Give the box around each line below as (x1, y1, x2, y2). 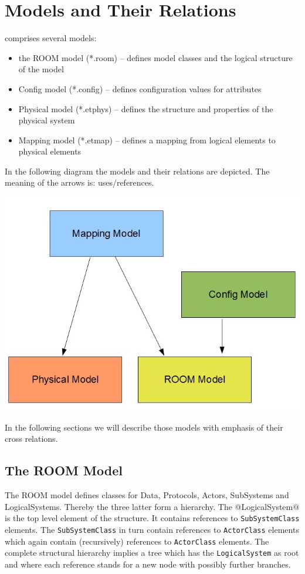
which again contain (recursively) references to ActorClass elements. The (5, 535, 269, 547)
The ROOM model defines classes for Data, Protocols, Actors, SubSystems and (5, 489, 289, 501)
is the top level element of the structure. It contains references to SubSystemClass (5, 512, 300, 524)
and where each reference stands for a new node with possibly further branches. (5, 558, 291, 570)
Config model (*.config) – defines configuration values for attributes (18, 82, 262, 95)
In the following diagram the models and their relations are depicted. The (5, 165, 270, 177)
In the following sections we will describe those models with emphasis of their (5, 421, 283, 433)
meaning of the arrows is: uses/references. (5, 176, 154, 189)
